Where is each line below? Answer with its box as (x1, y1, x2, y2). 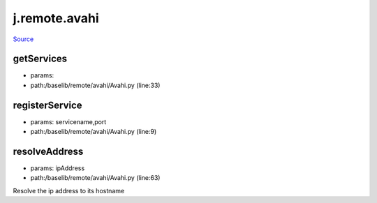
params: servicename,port (30, 117, 107, 126)
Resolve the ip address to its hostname (13, 186, 125, 195)
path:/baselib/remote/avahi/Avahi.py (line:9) (30, 128, 157, 136)
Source (13, 35, 34, 43)
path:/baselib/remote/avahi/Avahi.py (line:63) (30, 174, 161, 182)
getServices (13, 53, 68, 65)
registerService (13, 99, 83, 111)
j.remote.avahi (13, 10, 99, 26)
